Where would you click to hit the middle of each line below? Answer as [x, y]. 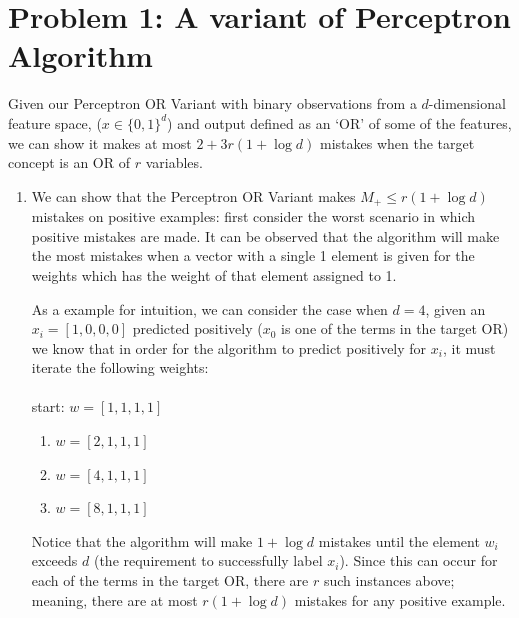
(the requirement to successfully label [208, 560]
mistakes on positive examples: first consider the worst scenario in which [253, 216]
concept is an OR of [69, 162]
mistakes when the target [397, 142]
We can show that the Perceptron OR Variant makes [193, 195]
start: [48, 406]
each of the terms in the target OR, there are [170, 580]
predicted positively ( [197, 328]
